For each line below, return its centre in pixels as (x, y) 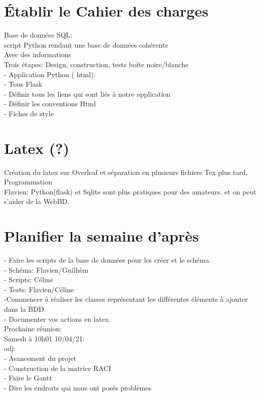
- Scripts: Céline (29, 279)
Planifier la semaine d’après (101, 236)
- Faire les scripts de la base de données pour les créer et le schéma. (108, 260)
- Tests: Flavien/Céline (39, 289)
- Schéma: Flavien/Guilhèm (46, 269)
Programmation (28, 182)
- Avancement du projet (40, 358)
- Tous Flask (23, 84)
